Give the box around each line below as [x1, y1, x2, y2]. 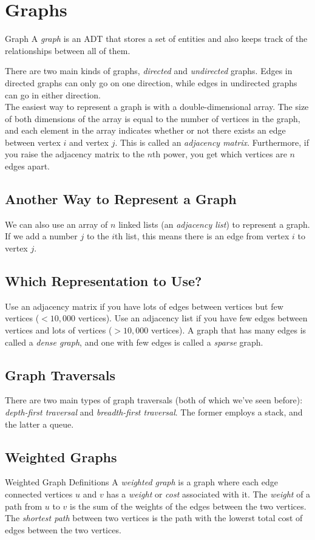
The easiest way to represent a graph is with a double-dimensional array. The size [5, 100, 309, 113]
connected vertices [5, 488, 73, 500]
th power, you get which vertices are [152, 148, 287, 160]
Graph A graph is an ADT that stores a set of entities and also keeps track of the [5, 32, 308, 45]
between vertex [5, 135, 61, 148]
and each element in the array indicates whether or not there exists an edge [5, 124, 286, 137]
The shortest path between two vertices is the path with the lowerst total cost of [5, 511, 303, 524]
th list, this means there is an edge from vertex [115, 230, 290, 242]
